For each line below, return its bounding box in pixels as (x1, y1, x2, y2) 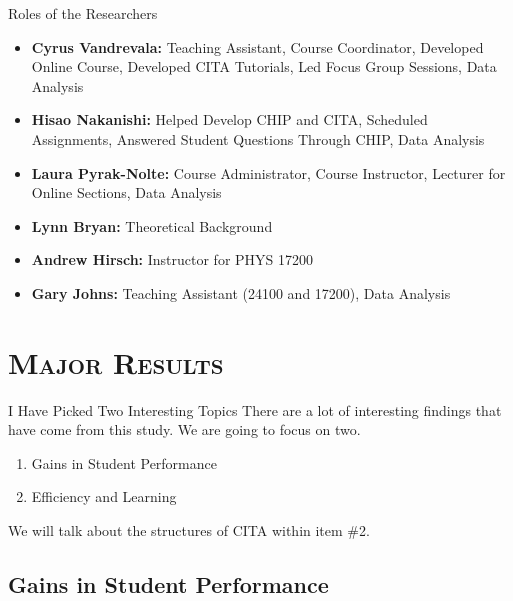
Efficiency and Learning (31, 486, 177, 507)
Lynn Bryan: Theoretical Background (31, 215, 273, 236)
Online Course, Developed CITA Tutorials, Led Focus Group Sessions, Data (31, 56, 497, 77)
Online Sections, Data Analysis (31, 182, 222, 203)
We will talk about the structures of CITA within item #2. (8, 520, 370, 541)
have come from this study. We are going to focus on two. (8, 419, 361, 440)
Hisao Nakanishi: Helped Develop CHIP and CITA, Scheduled (31, 109, 428, 130)
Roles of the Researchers (8, 3, 158, 23)
